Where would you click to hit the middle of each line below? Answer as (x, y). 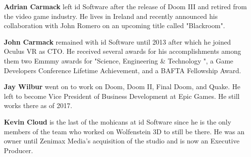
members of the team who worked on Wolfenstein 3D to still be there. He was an (124, 131)
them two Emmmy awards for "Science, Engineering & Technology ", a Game (119, 60)
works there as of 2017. (38, 105)
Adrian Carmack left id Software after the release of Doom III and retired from (125, 6)
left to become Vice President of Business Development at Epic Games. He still (122, 96)
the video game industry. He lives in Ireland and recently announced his (111, 16)
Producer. (18, 150)
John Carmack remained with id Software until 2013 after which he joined (117, 41)
